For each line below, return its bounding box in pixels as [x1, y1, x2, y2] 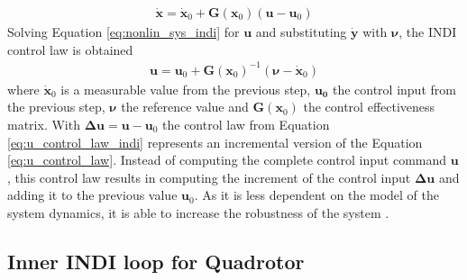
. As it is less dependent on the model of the [194, 185, 440, 204]
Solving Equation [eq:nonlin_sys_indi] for [7, 23, 240, 41]
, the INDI [398, 23, 457, 41]
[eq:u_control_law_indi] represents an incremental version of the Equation [7, 132, 423, 151]
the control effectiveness [303, 97, 435, 116]
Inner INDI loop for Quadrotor [7, 247, 305, 275]
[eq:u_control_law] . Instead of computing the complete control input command [7, 150, 447, 169]
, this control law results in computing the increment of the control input [7, 167, 411, 186]
